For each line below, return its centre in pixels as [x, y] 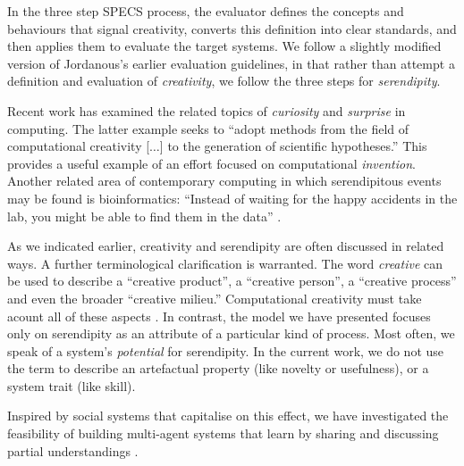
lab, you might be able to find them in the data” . [144, 216]
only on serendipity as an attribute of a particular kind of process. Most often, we [231, 333]
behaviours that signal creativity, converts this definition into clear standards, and [232, 28]
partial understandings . [73, 450]
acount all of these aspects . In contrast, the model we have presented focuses [219, 316]
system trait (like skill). [72, 385]
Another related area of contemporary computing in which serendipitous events [224, 181]
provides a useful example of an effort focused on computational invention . [211, 163]
